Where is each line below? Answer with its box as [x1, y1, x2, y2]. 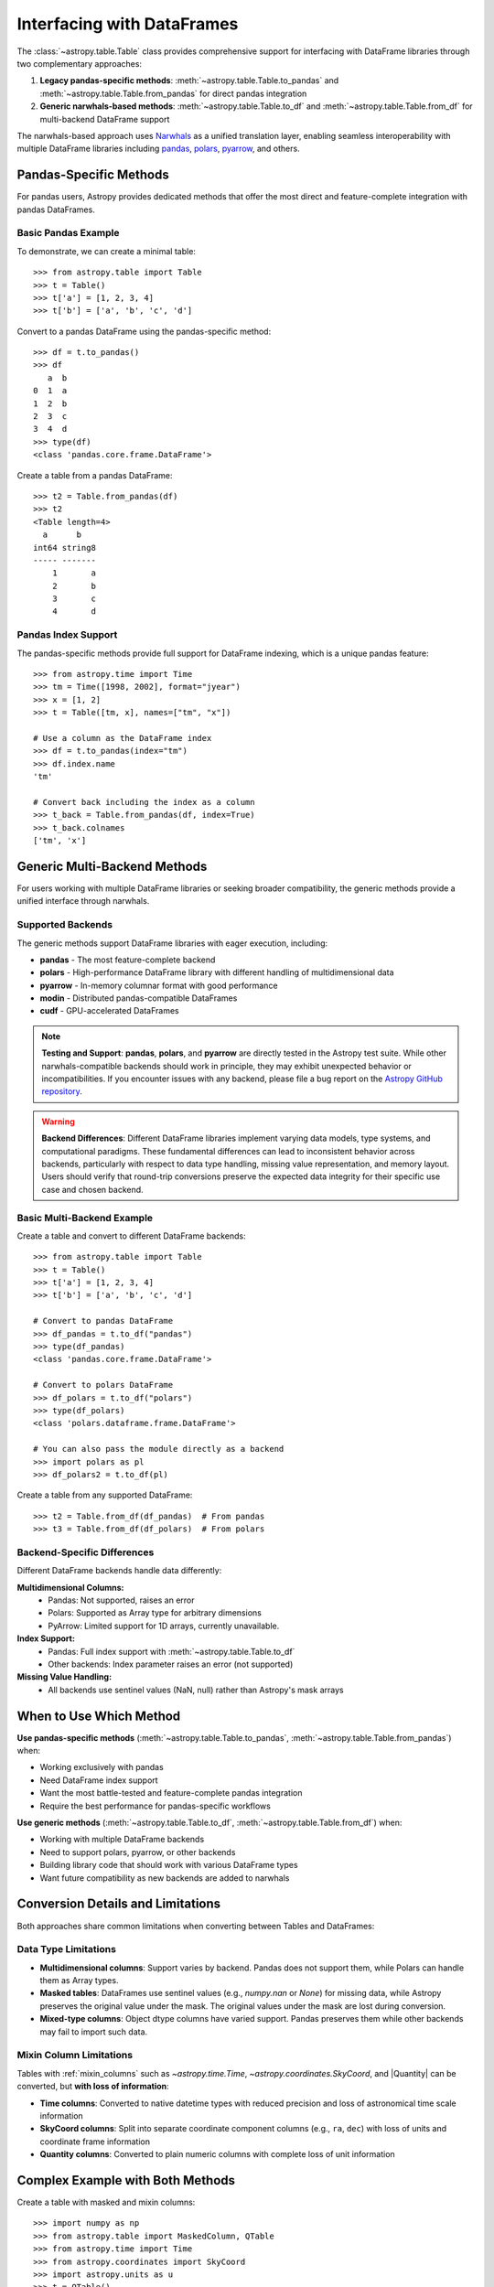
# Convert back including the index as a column [33, 797, 255, 807]
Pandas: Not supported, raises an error [48, 1594, 195, 1605]
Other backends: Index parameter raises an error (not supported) [48, 1659, 294, 1670]
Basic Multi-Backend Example [16, 1211, 154, 1224]
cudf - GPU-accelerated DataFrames [39, 1005, 180, 1016]
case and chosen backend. [41, 1184, 144, 1195]
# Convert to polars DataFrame [33, 1380, 174, 1390]
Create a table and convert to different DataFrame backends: [16, 1230, 246, 1241]
